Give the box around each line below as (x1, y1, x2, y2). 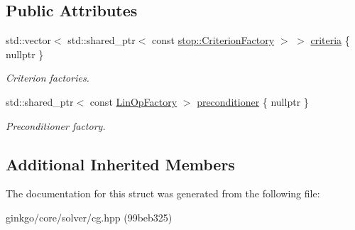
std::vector (6, 33, 51, 48)
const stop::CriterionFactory (152, 33, 275, 48)
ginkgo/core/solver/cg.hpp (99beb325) (6, 209, 173, 224)
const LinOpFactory (89, 94, 177, 109)
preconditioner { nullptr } (197, 94, 309, 109)
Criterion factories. (6, 70, 89, 85)
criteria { (310, 33, 350, 48)
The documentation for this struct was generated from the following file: (6, 186, 320, 201)
